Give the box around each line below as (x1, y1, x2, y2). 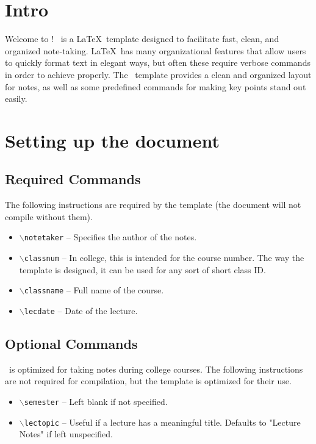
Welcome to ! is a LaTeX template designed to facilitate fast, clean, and (5, 32, 279, 45)
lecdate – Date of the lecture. (24, 304, 138, 317)
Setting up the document (5, 127, 220, 152)
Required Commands (5, 170, 141, 188)
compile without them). (5, 210, 93, 223)
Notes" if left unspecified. (19, 428, 113, 440)
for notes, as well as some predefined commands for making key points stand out (5, 80, 306, 93)
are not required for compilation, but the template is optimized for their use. (5, 374, 292, 387)
